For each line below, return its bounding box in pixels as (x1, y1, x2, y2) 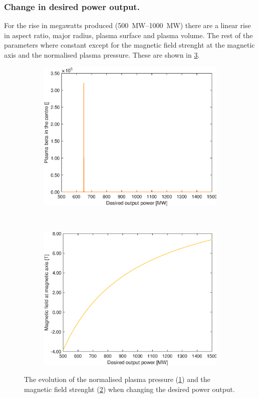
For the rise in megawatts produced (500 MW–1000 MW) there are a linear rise (4, 20, 251, 31)
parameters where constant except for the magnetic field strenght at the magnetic (4, 40, 255, 50)
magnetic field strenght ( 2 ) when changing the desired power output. (24, 383, 235, 394)
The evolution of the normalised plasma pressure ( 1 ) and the (24, 374, 210, 384)
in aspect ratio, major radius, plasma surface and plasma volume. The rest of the (4, 30, 253, 40)
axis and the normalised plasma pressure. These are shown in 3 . (4, 50, 200, 60)
